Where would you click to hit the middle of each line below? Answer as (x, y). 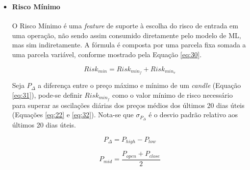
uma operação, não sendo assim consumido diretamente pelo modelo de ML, (126, 35)
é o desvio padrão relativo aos (193, 115)
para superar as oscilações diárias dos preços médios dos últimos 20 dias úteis (128, 105)
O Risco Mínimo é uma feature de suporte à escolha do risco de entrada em (125, 26)
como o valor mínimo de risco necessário (173, 95)
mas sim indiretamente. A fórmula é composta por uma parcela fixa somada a (129, 45)
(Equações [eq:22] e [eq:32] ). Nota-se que (73, 115)
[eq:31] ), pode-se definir (47, 95)
